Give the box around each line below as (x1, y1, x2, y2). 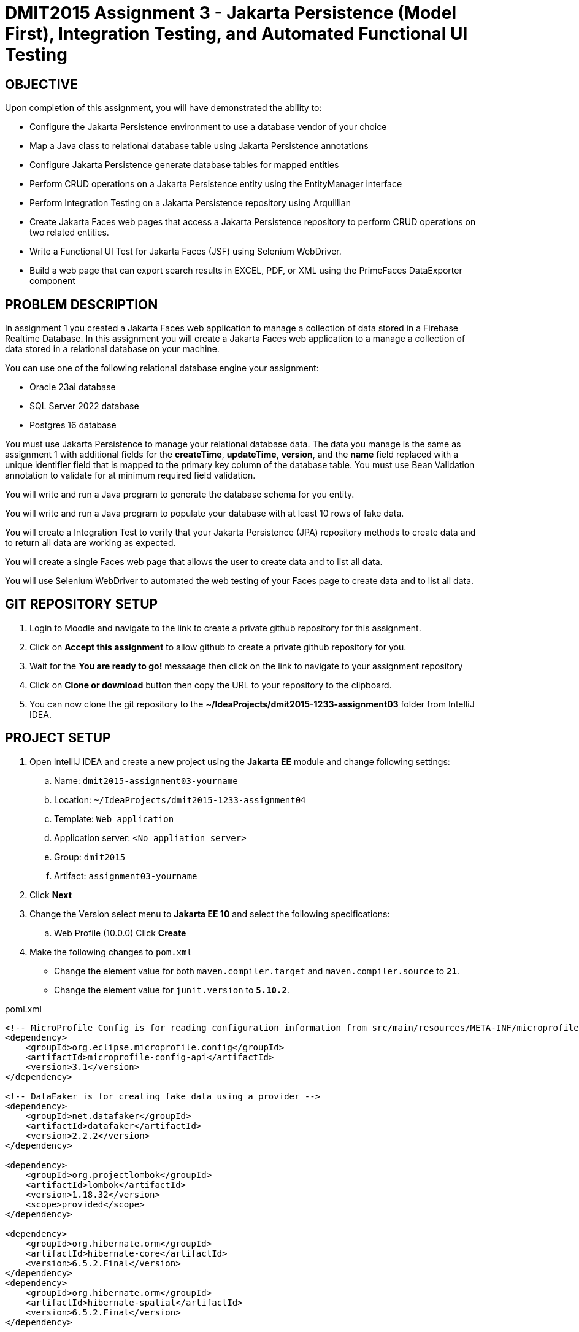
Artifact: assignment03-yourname (54, 870, 197, 881)
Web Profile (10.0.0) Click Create (54, 927, 186, 938)
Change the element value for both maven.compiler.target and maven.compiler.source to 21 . (54, 965, 460, 976)
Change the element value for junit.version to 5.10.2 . (54, 984, 289, 995)
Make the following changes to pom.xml (29, 946, 192, 957)
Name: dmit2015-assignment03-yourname (54, 775, 238, 786)
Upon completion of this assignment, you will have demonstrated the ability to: (5, 102, 322, 114)
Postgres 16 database (29, 420, 117, 431)
